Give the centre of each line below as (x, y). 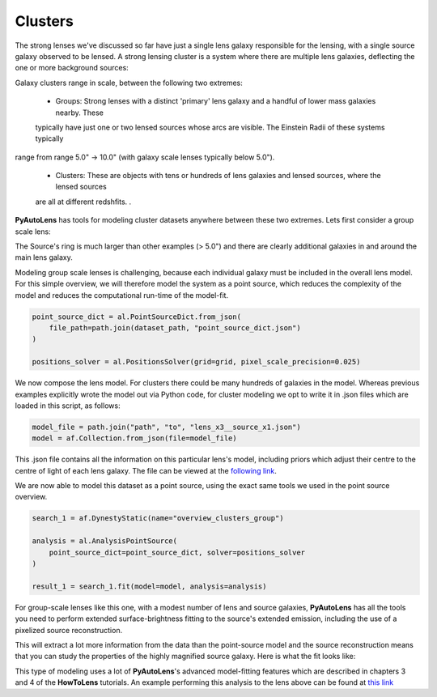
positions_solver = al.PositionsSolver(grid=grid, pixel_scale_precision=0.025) (196, 362)
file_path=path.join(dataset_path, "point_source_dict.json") (175, 327)
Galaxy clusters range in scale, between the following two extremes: (129, 83)
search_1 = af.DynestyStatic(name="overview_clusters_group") (158, 518)
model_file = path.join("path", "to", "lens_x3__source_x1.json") (166, 427)
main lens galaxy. (44, 257)
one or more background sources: (72, 68)
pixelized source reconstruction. (69, 630)
